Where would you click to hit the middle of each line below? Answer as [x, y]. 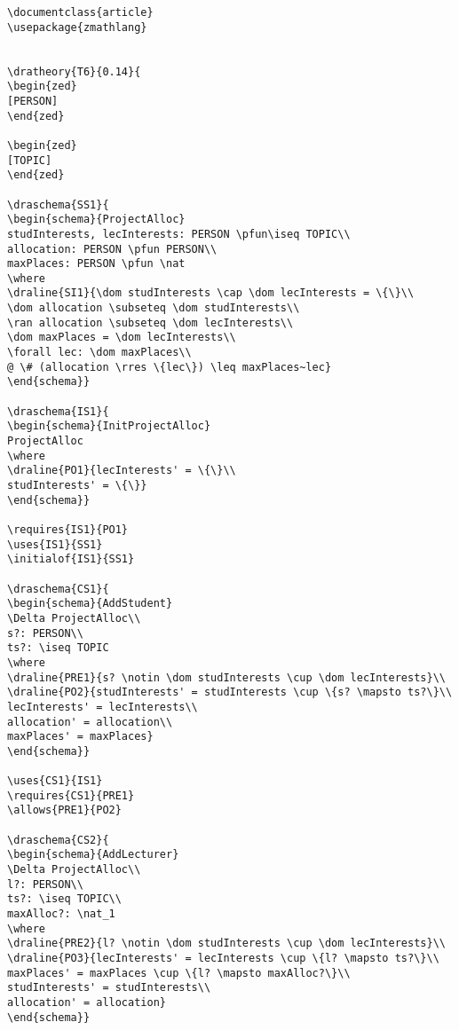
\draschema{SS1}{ [58, 204]
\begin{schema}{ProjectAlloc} [96, 220]
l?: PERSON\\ [45, 884]
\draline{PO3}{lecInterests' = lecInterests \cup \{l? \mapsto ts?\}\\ [223, 958]
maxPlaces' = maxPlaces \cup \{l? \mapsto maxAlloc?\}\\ [179, 973]
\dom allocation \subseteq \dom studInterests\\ [154, 308]
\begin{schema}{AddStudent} [90, 604]
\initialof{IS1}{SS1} [71, 559]
